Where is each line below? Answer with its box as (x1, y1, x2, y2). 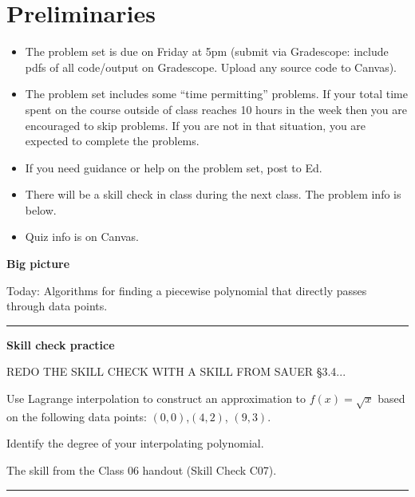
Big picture (6, 255, 70, 272)
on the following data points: (6, 408, 147, 424)
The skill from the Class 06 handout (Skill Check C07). (6, 461, 277, 478)
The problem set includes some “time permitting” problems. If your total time (25, 85, 408, 102)
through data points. (6, 298, 108, 314)
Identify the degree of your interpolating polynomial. (6, 435, 264, 452)
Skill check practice (6, 336, 115, 353)
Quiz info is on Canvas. (25, 228, 139, 245)
